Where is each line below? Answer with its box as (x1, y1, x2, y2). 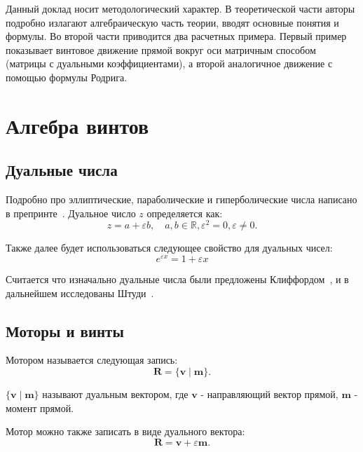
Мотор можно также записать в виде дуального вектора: (6, 424, 245, 439)
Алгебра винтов (6, 111, 149, 139)
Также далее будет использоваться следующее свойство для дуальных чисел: (6, 240, 333, 255)
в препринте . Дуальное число (6, 205, 136, 220)
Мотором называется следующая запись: (6, 352, 178, 367)
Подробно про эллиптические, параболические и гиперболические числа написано (6, 192, 357, 207)
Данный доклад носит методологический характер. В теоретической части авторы (6, 1, 355, 15)
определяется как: (146, 205, 223, 220)
